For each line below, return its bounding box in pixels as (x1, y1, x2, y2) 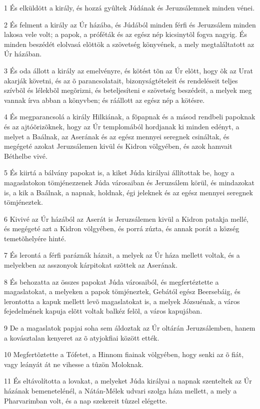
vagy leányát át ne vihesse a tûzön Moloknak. (4, 359, 143, 369)
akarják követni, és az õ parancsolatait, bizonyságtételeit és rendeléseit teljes (4, 75, 238, 85)
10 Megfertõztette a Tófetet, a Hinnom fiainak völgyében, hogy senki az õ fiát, (4, 349, 244, 360)
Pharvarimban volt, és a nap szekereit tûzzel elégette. (4, 395, 167, 406)
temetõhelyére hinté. (4, 233, 66, 243)
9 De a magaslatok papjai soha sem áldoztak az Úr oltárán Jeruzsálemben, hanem (4, 323, 255, 333)
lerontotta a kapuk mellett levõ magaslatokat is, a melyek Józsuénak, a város (4, 296, 240, 306)
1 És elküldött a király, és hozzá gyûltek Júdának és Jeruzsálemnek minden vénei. (4, 2, 255, 12)
